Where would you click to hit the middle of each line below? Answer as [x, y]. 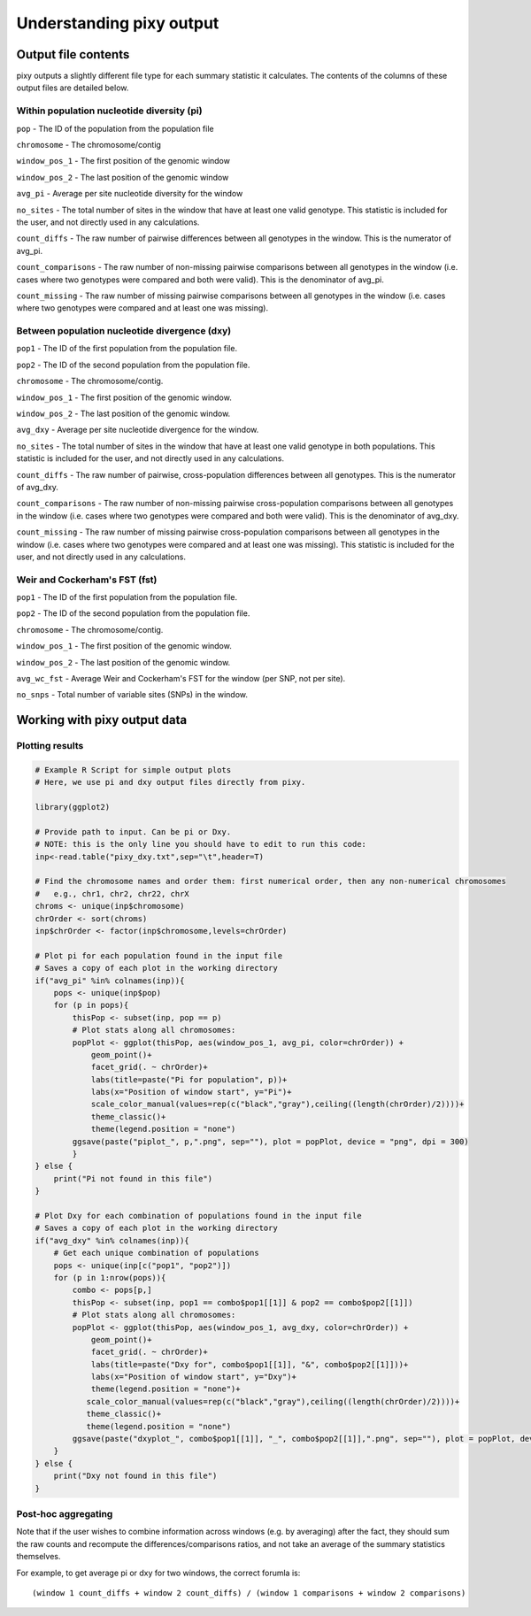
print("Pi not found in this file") [133, 1178]
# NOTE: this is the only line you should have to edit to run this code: [201, 844]
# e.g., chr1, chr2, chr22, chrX [112, 893]
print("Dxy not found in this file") [135, 1476]
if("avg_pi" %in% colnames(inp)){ [110, 981]
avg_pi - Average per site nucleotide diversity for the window [130, 194]
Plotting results [50, 746]
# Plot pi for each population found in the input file [159, 955]
